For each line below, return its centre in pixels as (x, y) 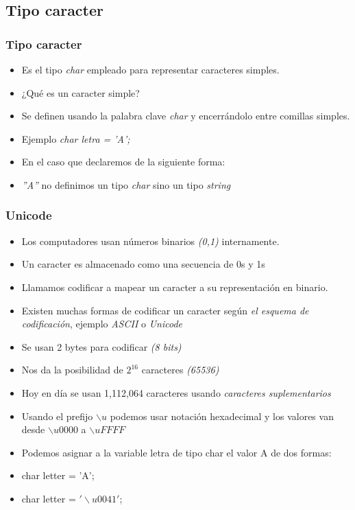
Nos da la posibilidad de (72, 370)
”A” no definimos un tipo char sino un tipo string (126, 184)
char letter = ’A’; (58, 475)
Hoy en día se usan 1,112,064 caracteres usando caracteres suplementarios (176, 392)
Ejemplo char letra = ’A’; (76, 138)
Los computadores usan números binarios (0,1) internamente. (150, 241)
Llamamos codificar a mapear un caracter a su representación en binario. (175, 287)
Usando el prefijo (57, 416)
